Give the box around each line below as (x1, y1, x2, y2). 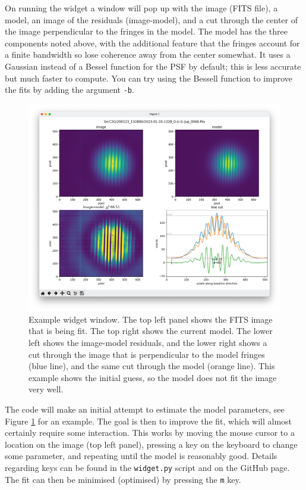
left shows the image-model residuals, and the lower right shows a (29, 336, 267, 348)
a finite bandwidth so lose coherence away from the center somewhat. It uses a (5, 48, 291, 61)
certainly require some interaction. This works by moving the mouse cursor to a (5, 426, 295, 439)
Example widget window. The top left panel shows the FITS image (29, 313, 273, 325)
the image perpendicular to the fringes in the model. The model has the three (5, 25, 288, 38)
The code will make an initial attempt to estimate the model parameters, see (5, 402, 285, 415)
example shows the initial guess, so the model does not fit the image (29, 371, 277, 383)
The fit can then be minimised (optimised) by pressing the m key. (5, 473, 241, 485)
